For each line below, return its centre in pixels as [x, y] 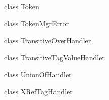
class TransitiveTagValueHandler [54, 57]
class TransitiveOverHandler [48, 40]
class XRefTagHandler [38, 91]
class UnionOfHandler [38, 74]
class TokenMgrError [37, 23]
